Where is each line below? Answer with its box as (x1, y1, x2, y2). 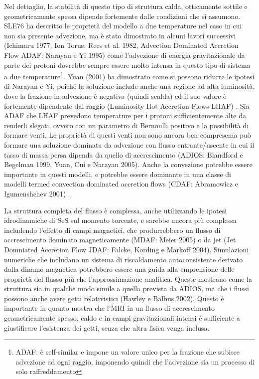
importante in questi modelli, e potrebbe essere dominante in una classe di (4, 169, 231, 179)
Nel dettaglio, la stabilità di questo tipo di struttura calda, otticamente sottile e (4, 1, 248, 11)
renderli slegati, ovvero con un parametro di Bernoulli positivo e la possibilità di (4, 120, 249, 130)
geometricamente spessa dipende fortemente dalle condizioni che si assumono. (4, 10, 241, 21)
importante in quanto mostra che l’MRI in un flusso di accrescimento (4, 303, 215, 313)
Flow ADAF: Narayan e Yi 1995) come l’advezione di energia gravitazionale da (4, 49, 245, 60)
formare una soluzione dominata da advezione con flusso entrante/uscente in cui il (4, 139, 255, 150)
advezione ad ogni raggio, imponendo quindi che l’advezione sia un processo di (15, 356, 255, 367)
